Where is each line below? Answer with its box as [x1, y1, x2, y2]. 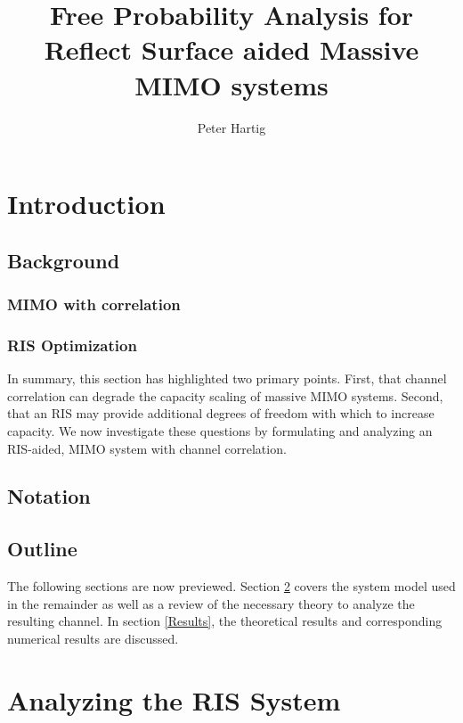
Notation [7, 482, 91, 510]
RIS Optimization [7, 333, 137, 356]
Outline [7, 535, 77, 563]
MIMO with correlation [7, 292, 181, 315]
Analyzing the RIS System [7, 681, 341, 718]
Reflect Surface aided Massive [44, 31, 419, 68]
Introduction [7, 185, 166, 222]
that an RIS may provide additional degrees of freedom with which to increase [7, 404, 435, 423]
